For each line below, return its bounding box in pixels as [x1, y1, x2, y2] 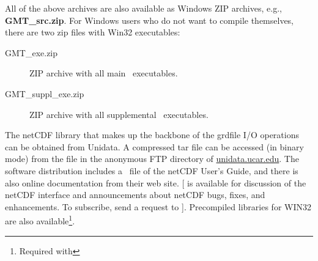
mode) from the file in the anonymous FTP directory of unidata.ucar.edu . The [5, 152, 299, 165]
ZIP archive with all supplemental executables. [29, 108, 209, 120]
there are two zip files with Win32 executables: [5, 26, 180, 39]
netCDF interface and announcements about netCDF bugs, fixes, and [5, 188, 265, 201]
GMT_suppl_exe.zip [5, 87, 84, 100]
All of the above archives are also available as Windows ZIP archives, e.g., [5, 2, 282, 14]
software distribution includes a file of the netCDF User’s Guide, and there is [5, 164, 298, 177]
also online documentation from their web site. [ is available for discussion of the [5, 176, 306, 189]
